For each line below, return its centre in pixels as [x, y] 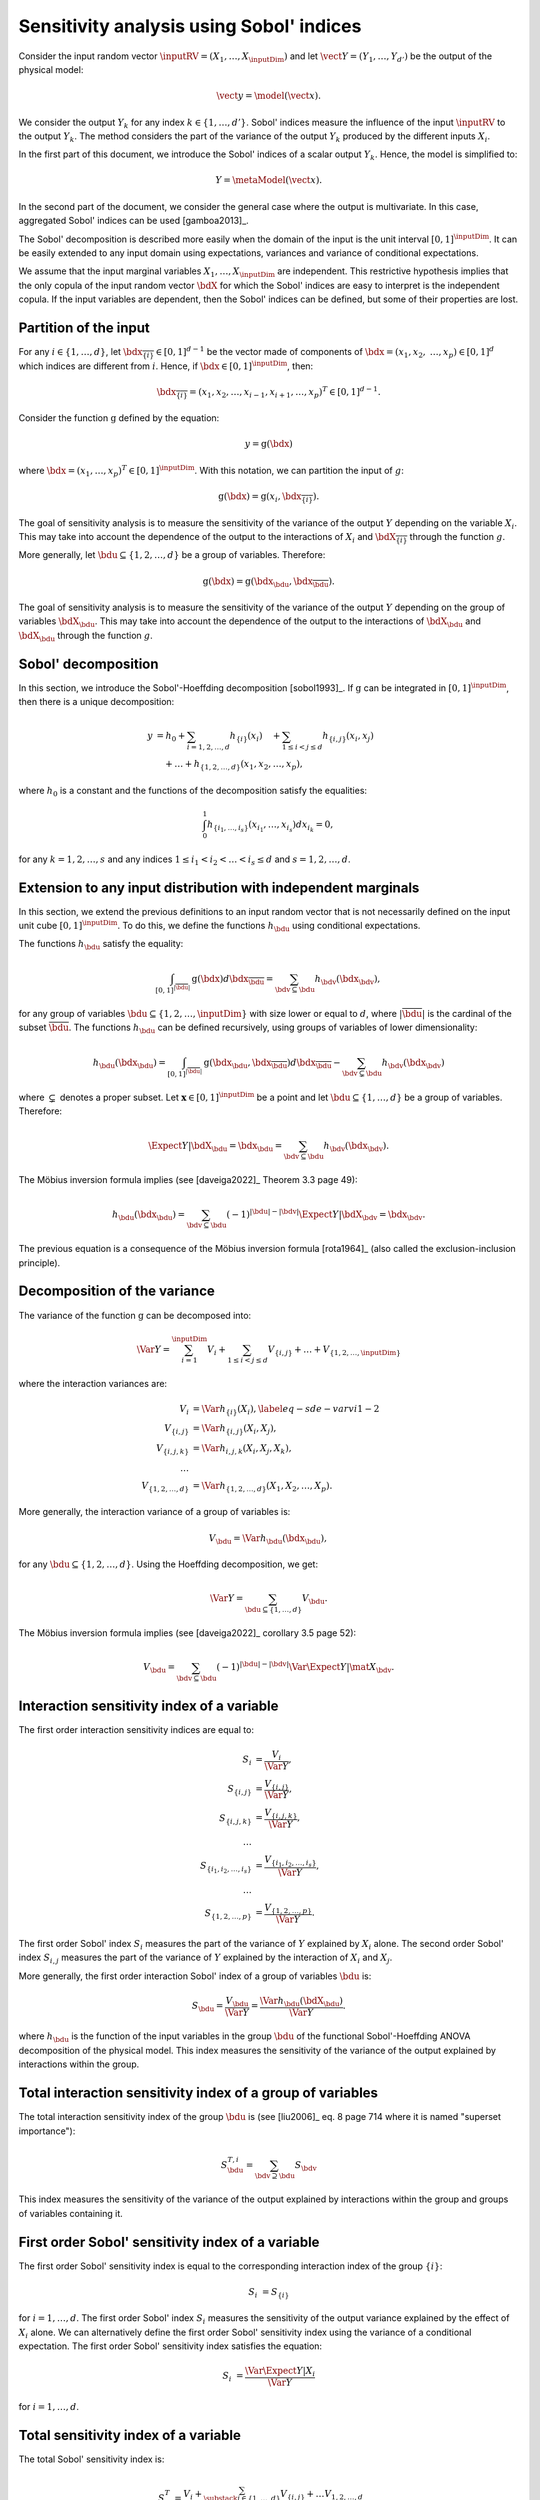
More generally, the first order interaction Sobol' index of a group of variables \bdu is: [195, 1976]
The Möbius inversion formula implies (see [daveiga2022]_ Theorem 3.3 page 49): [188, 1180]
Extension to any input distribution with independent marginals [219, 887]
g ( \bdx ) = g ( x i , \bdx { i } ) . [269, 497]
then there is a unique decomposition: [96, 702]
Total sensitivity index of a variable [130, 2435]
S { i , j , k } [235, 1819]
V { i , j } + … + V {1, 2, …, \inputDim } [334, 1350]
